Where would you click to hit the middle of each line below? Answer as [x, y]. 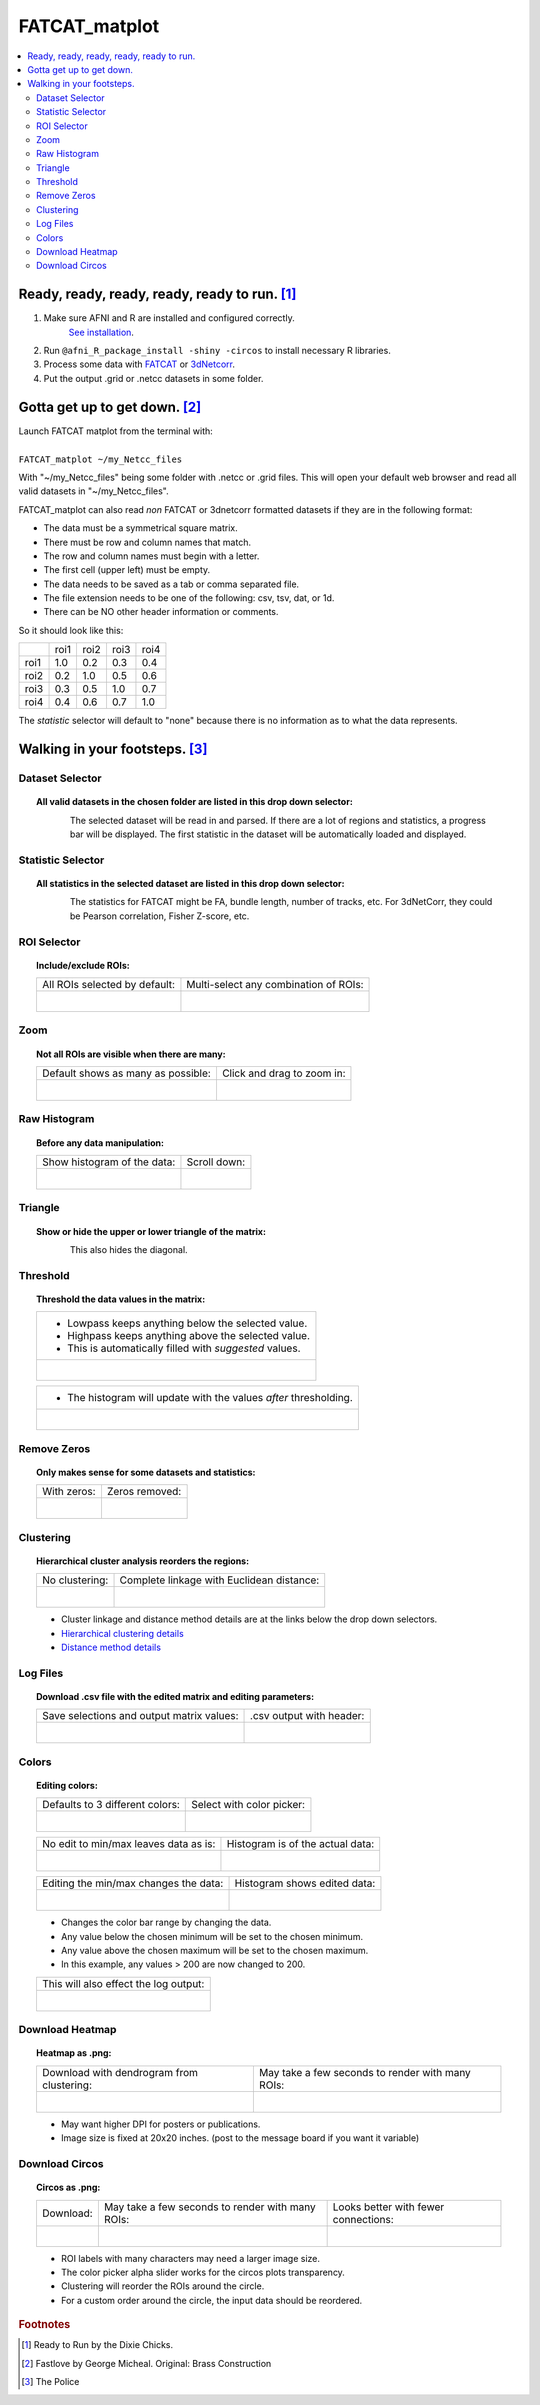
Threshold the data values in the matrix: [121, 1299]
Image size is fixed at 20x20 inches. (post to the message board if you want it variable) [240, 2138]
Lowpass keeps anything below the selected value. [187, 1323]
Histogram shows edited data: [305, 1883]
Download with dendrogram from [120, 2072]
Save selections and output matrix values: [140, 1716]
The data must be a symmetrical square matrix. [141, 528]
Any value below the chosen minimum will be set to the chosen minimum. [212, 1936]
